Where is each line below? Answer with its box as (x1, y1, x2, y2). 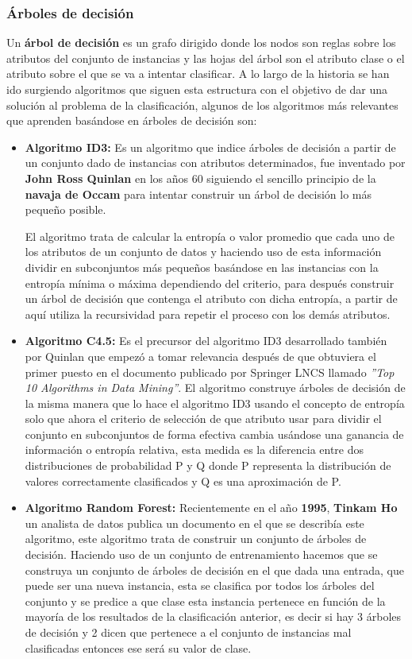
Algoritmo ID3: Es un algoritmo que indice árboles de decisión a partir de (25, 138, 396, 155)
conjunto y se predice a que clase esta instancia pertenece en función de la (25, 592, 386, 609)
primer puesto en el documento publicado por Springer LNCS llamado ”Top (25, 363, 395, 380)
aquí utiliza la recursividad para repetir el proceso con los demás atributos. (25, 305, 391, 322)
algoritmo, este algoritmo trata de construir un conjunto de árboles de (25, 530, 367, 547)
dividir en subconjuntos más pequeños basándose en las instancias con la (25, 258, 379, 275)
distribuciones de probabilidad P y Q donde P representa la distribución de (25, 457, 391, 474)
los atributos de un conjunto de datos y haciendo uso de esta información (25, 243, 382, 260)
